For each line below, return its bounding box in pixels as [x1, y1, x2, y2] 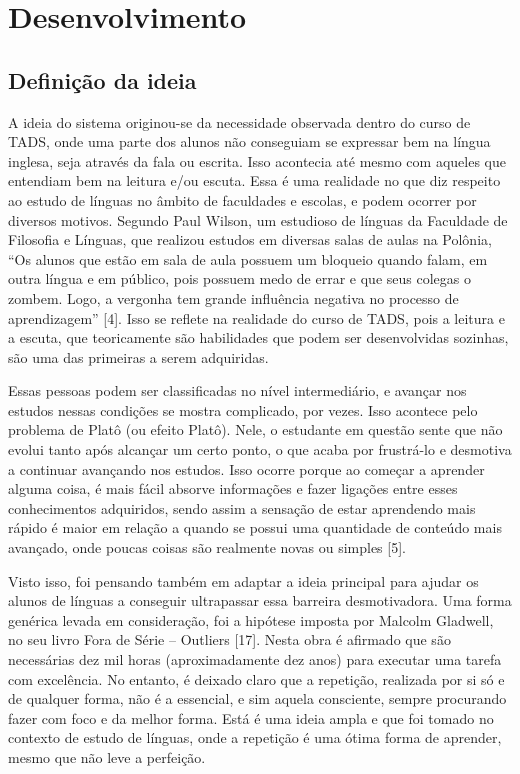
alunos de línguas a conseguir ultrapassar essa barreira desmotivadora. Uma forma [8, 590, 512, 611]
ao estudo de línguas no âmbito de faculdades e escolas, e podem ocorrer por [8, 189, 477, 210]
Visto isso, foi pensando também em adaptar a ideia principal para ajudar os [8, 570, 479, 591]
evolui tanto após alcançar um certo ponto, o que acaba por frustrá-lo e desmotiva [8, 439, 512, 460]
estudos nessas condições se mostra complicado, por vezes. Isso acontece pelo [8, 399, 478, 420]
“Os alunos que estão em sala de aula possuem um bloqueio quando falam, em [8, 248, 488, 269]
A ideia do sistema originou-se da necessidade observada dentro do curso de [8, 111, 471, 132]
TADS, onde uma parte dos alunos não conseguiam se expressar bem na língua [8, 131, 491, 152]
